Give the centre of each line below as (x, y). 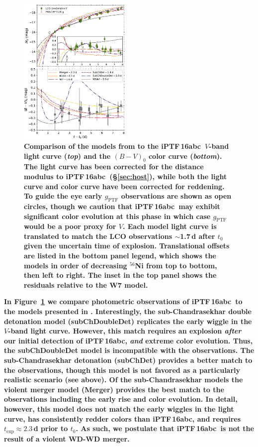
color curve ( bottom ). (185, 156)
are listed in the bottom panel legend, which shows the (120, 256)
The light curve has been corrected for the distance (114, 167)
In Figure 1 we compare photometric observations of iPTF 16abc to (123, 301)
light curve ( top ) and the (67, 156)
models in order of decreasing (76, 265)
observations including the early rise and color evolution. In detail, (121, 399)
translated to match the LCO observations (98, 236)
